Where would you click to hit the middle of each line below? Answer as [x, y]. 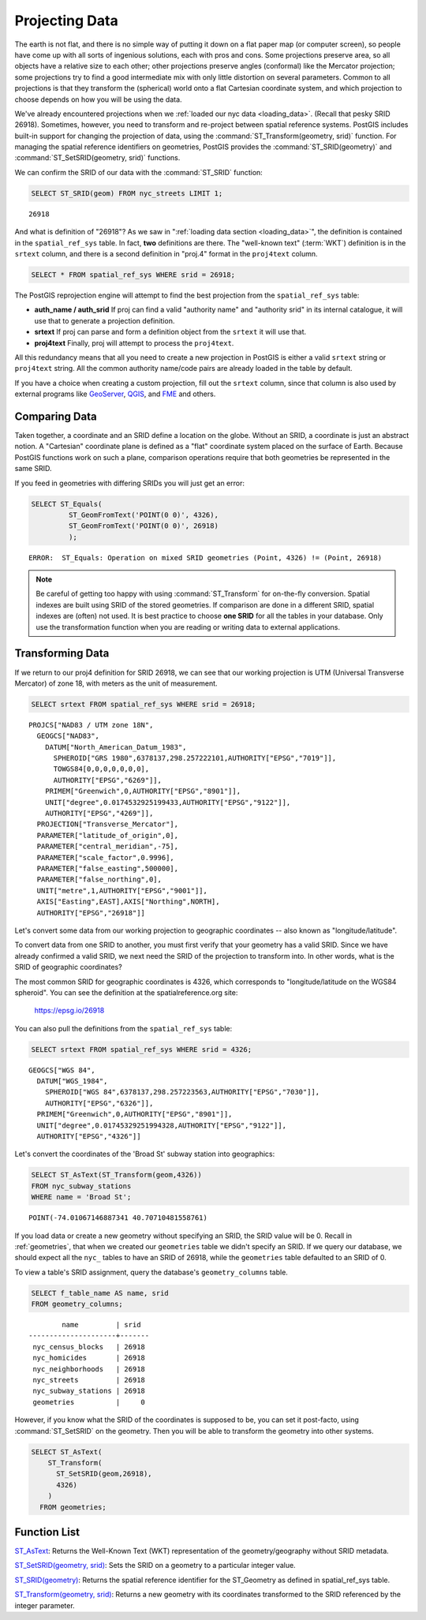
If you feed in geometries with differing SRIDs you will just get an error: [129, 483]
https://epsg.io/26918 [69, 1011]
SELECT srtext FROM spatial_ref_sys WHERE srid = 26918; [144, 704]
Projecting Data [66, 21]
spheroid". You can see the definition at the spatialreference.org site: [126, 992]
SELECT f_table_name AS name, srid [100, 1293]
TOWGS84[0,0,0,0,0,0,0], [101, 769]
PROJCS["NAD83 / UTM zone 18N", [91, 725]
